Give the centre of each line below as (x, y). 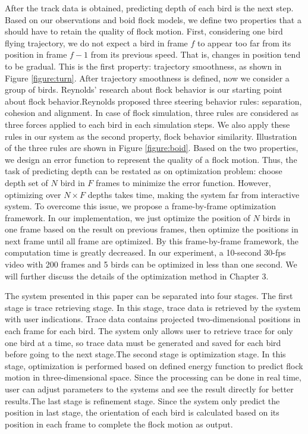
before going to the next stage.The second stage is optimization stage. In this (145, 354)
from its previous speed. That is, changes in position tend (196, 54)
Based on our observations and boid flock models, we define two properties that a (153, 19)
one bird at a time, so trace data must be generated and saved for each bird (143, 342)
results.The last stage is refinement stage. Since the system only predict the (142, 400)
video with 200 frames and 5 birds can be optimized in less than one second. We (151, 264)
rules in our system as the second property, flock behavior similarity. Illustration (151, 136)
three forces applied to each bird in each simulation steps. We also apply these (147, 124)
